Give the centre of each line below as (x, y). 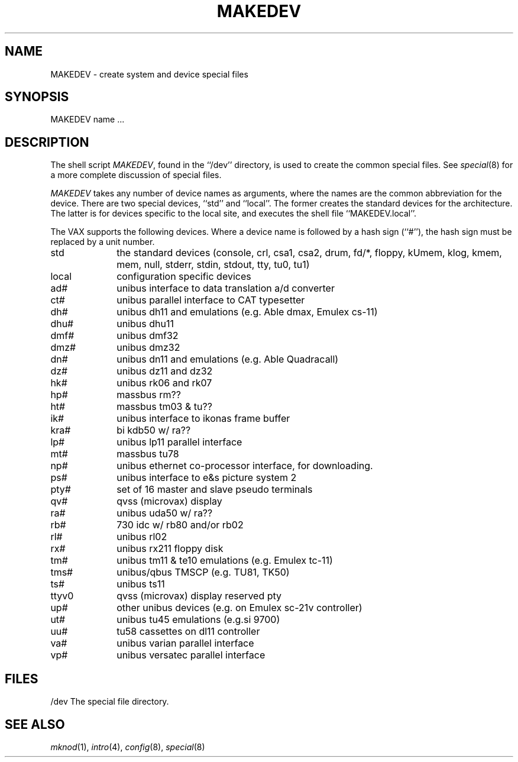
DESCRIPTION (47, 142)
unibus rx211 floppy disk (170, 549)
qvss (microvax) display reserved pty (199, 596)
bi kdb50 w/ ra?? (154, 430)
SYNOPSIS (37, 97)
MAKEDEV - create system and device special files (149, 74)
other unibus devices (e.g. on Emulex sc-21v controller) (239, 608)
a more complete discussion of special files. (136, 175)
